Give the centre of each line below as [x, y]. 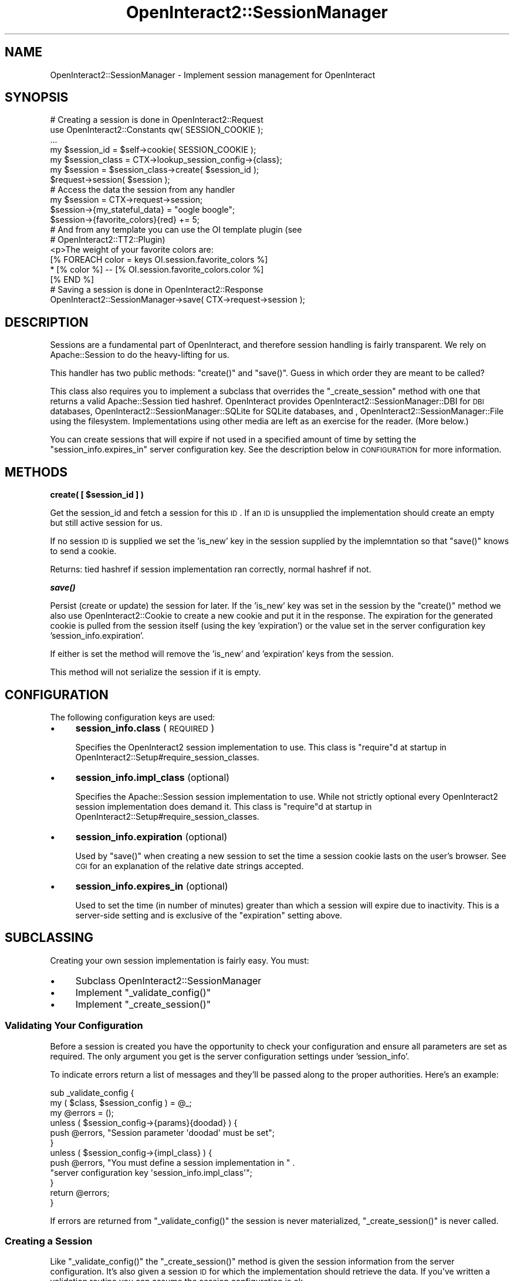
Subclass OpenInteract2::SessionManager [168, 980]
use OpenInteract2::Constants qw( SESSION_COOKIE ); [157, 130]
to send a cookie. [83, 551]
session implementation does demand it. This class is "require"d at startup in [224, 806]
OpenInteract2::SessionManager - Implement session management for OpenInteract [213, 75]
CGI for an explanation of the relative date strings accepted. [190, 866]
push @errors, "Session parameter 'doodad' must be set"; [162, 1132]
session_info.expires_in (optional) [152, 886]
